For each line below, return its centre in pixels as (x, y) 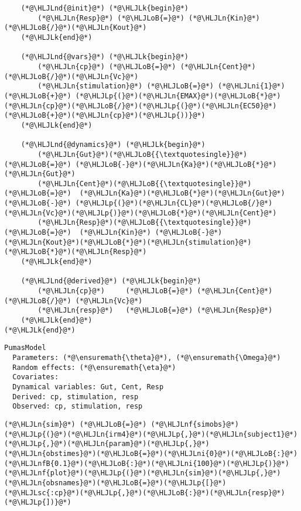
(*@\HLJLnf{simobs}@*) (195, 424)
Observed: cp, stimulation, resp (78, 407)
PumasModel (25, 348)
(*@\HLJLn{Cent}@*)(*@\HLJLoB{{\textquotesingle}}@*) (145, 184)
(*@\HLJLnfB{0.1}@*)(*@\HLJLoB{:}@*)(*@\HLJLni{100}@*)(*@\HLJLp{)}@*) (147, 463)
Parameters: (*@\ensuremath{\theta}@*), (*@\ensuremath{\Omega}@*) (147, 357)
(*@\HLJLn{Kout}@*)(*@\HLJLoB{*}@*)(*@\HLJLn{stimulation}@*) (128, 242)
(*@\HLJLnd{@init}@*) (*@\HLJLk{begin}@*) (105, 8)
